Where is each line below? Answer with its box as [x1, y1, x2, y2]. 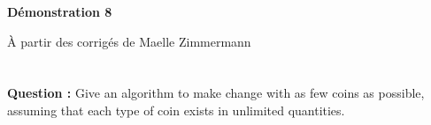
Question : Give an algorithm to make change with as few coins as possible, [7, 84, 425, 102]
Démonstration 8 [7, 3, 112, 20]
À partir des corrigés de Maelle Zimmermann [7, 32, 251, 50]
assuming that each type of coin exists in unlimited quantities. [7, 100, 345, 119]
